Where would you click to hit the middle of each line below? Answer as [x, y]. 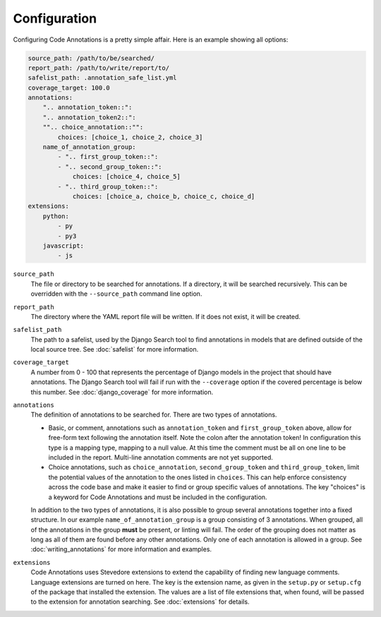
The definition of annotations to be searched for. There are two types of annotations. [154, 415]
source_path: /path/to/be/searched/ [91, 58]
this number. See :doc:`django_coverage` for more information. [122, 392]
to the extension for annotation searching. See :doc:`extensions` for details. [140, 602]
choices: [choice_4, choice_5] [127, 177]
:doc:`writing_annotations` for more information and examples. [121, 549]
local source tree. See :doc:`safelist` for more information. [115, 349]
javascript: [64, 246]
